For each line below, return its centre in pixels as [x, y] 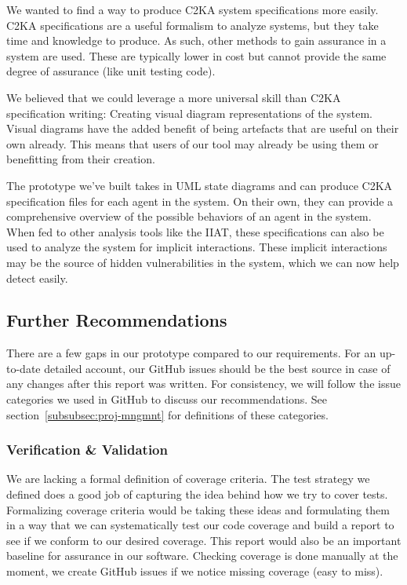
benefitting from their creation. [81, 159]
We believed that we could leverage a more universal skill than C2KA [174, 97]
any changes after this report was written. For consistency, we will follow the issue [203, 384]
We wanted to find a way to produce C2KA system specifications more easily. [193, 9]
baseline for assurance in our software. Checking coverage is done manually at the [202, 556]
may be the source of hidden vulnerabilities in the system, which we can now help [203, 262]
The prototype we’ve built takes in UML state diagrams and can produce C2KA [200, 185]
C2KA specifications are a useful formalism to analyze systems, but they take [193, 25]
